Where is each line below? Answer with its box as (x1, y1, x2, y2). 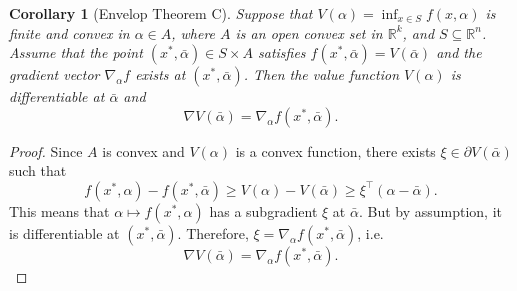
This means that (9, 200, 110, 221)
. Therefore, (177, 222, 249, 243)
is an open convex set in (235, 22, 383, 43)
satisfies (257, 42, 306, 63)
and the (436, 42, 482, 63)
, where (171, 22, 216, 43)
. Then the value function (243, 64, 400, 85)
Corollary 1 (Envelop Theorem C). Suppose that (9, 3, 313, 23)
